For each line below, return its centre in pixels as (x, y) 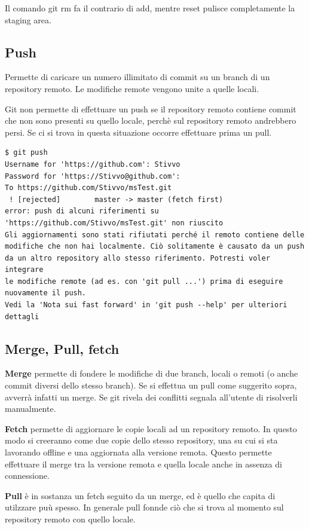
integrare (24, 270)
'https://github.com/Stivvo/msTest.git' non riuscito (114, 223)
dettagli (22, 317)
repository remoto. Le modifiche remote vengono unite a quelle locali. (132, 88)
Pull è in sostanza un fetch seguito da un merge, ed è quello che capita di (140, 495)
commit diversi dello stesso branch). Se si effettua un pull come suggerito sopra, (151, 385)
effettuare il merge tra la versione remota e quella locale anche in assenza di (143, 464)
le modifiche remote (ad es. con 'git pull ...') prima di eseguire (144, 281)
